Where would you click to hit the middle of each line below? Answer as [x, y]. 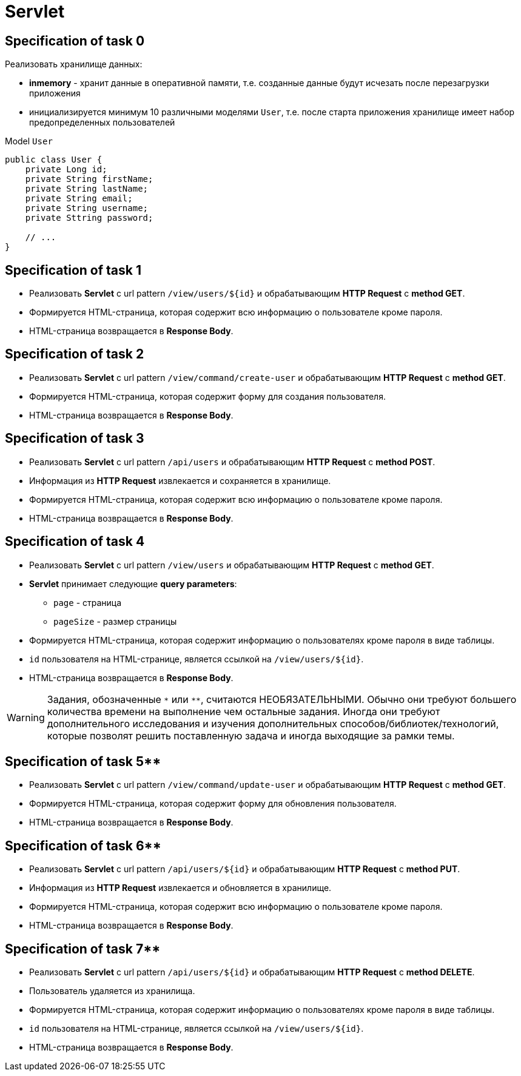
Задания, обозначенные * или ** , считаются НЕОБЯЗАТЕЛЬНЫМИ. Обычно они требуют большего [282, 699]
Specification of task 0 [75, 41]
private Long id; [66, 170]
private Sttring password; [89, 218]
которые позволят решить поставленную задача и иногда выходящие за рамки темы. [251, 735]
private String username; [87, 208]
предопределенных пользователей [102, 123]
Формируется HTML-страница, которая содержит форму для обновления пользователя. [213, 804]
